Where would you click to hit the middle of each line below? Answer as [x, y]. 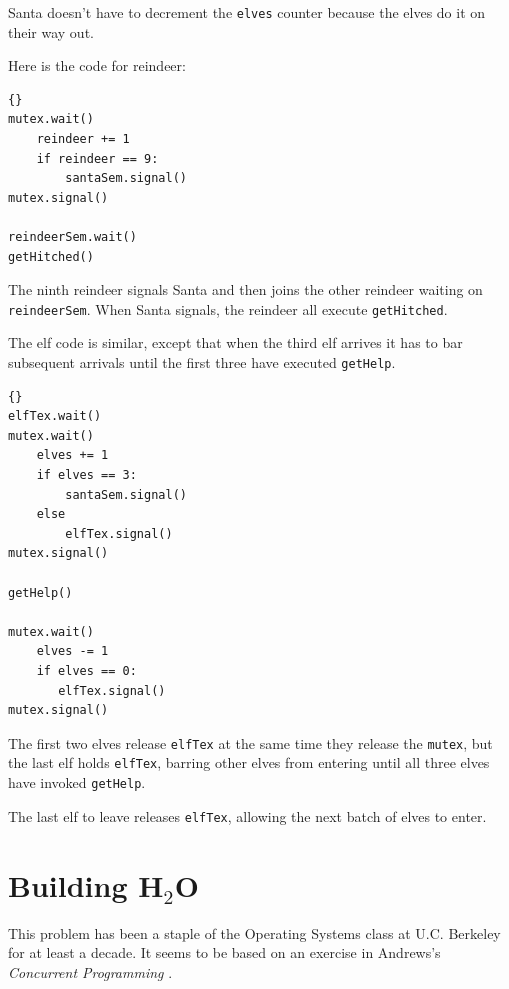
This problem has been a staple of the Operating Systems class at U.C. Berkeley [254, 932]
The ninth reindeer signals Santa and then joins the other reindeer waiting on [245, 289]
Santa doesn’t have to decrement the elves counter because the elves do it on [247, 12]
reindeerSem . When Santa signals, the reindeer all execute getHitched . [228, 308]
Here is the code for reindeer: [97, 65]
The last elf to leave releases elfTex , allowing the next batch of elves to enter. [247, 815]
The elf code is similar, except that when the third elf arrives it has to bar [235, 342]
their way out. [51, 31]
